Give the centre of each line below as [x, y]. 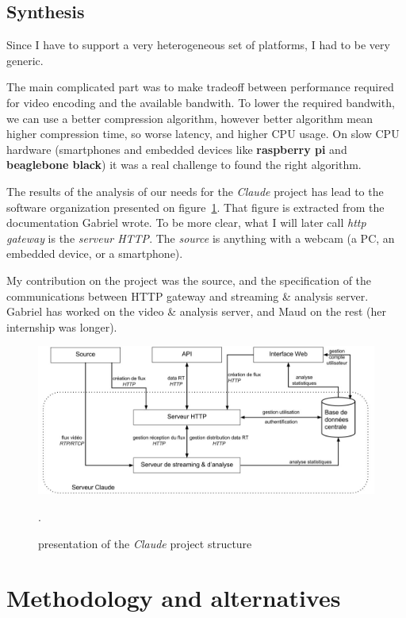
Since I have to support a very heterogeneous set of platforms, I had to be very [198, 45]
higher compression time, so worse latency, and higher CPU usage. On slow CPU [203, 134]
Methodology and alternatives [174, 598]
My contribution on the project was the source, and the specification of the [189, 280]
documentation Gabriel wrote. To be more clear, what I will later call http [186, 223]
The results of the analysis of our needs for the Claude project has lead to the [195, 191]
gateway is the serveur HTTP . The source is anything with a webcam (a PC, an [201, 238]
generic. [25, 60]
